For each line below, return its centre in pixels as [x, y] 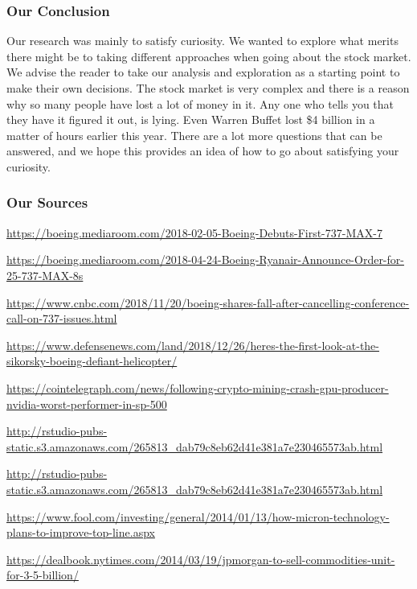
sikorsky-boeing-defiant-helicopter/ [92, 361]
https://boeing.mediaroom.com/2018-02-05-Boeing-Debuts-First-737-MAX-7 [194, 232]
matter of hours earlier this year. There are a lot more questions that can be [194, 135]
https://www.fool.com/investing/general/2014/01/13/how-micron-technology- [198, 516]
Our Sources [47, 202]
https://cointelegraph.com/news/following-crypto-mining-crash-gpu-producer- [198, 387]
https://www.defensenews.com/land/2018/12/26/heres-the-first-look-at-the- [193, 345]
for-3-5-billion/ [43, 575]
